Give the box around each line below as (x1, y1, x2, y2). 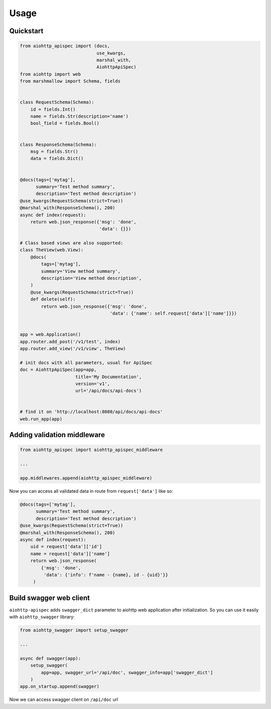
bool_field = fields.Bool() (30, 121, 100, 126)
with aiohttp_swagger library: (9, 614, 75, 620)
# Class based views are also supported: (20, 240, 123, 246)
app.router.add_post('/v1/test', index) (20, 338, 120, 344)
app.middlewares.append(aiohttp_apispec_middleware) (20, 475, 153, 481)
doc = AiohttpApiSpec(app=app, (20, 367, 97, 373)
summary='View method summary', (41, 268, 120, 274)
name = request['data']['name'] (30, 551, 110, 557)
